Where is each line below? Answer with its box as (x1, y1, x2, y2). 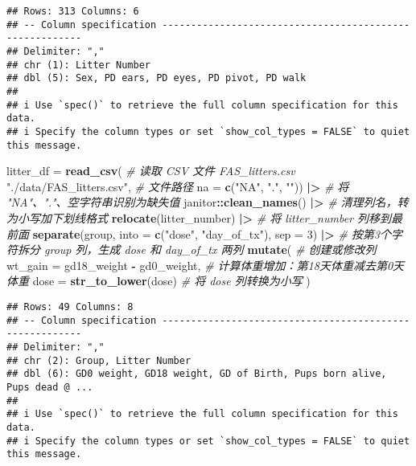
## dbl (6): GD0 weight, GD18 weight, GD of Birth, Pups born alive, (6, 368, 387, 380)
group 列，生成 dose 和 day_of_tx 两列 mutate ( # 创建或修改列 (44, 241, 377, 258)
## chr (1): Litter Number (6, 59, 150, 71)
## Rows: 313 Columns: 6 (6, 6, 139, 17)
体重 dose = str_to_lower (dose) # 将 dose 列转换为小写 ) (6, 272, 311, 289)
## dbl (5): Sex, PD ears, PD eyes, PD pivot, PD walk (6, 72, 307, 84)
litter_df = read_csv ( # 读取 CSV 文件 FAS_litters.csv (6, 162, 295, 179)
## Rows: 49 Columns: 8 (6, 300, 134, 313)
